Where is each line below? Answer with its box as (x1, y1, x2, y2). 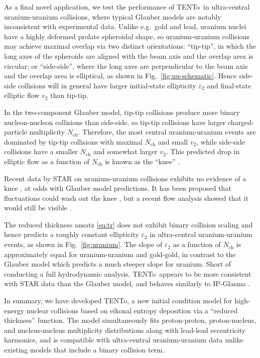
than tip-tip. (50, 90, 88, 100)
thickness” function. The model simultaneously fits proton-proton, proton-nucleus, (4, 315, 256, 325)
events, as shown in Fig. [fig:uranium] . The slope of (4, 239, 163, 250)
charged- (227, 116, 254, 127)
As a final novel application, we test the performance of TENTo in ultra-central (4, 2, 250, 12)
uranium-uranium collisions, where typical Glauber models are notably (4, 11, 221, 22)
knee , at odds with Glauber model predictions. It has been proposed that (4, 183, 231, 193)
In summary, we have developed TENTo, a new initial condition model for (4, 295, 232, 306)
